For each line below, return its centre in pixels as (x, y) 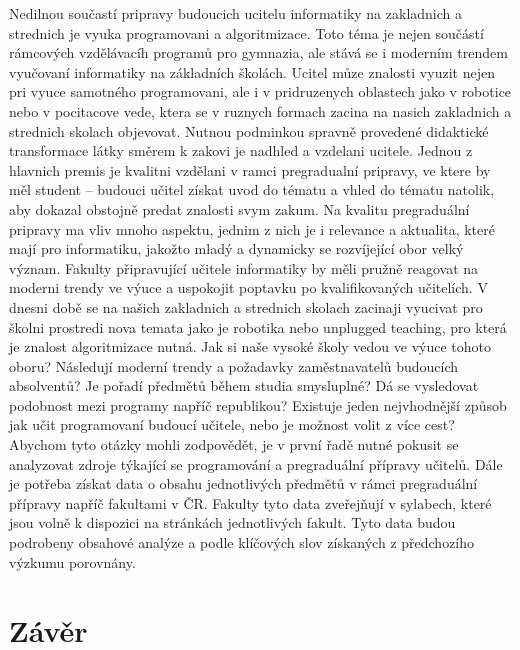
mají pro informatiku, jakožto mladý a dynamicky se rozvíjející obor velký (236, 248)
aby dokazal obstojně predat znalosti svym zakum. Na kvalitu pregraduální (239, 208)
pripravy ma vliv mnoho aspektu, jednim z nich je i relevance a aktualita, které (252, 228)
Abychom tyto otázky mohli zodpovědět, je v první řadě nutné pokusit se (234, 444)
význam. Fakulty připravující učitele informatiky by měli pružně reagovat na (244, 267)
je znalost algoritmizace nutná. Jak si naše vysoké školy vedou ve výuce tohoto (250, 346)
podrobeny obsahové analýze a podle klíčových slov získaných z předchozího (242, 542)
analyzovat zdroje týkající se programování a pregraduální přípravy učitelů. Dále (256, 463)
